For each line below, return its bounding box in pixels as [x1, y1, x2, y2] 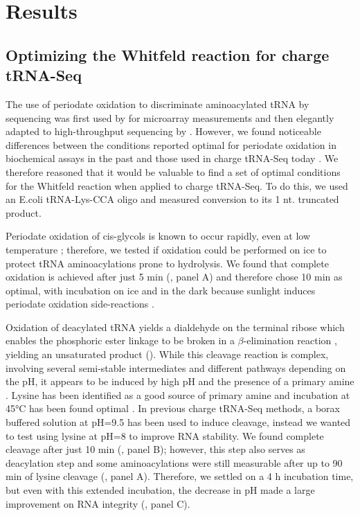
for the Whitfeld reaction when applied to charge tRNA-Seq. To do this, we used [6, 178, 348, 193]
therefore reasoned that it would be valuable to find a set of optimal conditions [6, 164, 341, 179]
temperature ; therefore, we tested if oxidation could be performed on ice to [6, 242, 327, 256]
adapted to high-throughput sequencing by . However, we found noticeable [6, 124, 321, 139]
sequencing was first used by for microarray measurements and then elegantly [6, 110, 334, 125]
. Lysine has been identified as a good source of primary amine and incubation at [6, 387, 350, 402]
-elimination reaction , [243, 333, 337, 348]
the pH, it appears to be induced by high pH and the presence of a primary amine [6, 374, 354, 389]
